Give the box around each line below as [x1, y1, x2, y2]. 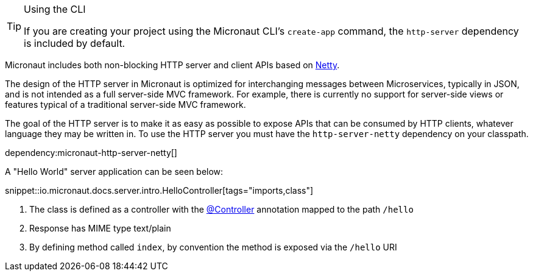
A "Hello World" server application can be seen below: [5, 166, 224, 177]
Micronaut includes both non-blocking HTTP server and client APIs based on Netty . [5, 60, 340, 70]
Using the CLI [24, 3, 86, 15]
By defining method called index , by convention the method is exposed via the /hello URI [29, 242, 397, 252]
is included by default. [24, 37, 125, 49]
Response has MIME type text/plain [29, 223, 171, 233]
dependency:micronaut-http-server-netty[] [5, 147, 177, 158]
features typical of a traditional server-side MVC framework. [5, 99, 246, 110]
